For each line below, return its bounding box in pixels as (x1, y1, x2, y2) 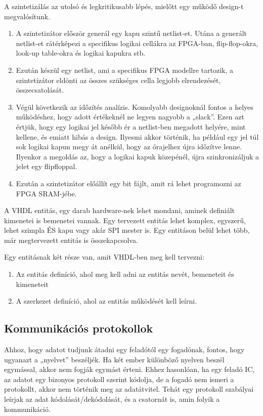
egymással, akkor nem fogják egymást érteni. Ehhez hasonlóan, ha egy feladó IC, (4, 364, 255, 375)
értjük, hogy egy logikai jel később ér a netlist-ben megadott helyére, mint (16, 121, 246, 132)
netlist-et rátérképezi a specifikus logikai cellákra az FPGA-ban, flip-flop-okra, (16, 37, 258, 48)
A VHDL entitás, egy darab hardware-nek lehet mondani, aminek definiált (4, 205, 235, 216)
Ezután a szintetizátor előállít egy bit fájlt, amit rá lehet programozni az (16, 178, 241, 188)
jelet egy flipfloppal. (16, 161, 77, 172)
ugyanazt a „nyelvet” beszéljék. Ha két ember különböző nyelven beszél (4, 354, 225, 364)
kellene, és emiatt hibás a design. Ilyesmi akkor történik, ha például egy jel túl (16, 131, 259, 142)
